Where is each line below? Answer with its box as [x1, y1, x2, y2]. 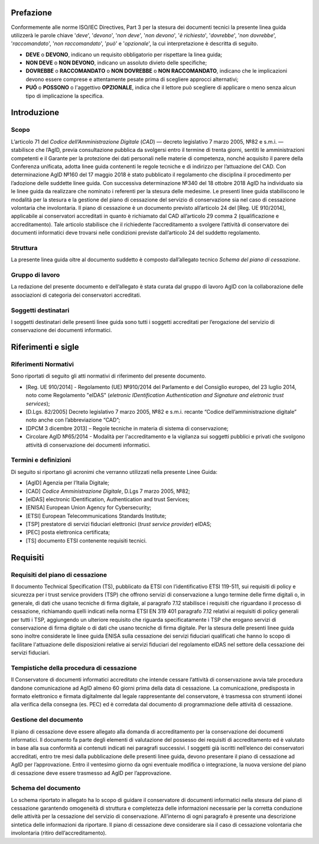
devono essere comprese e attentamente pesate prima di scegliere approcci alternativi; [25, 76, 239, 83]
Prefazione [11, 8, 53, 18]
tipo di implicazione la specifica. [25, 92, 104, 99]
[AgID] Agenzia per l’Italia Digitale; [25, 479, 109, 486]
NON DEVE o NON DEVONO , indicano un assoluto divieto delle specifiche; [25, 59, 207, 66]
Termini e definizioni [11, 456, 71, 464]
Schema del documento [11, 784, 81, 792]
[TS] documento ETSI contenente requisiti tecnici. [25, 537, 147, 544]
